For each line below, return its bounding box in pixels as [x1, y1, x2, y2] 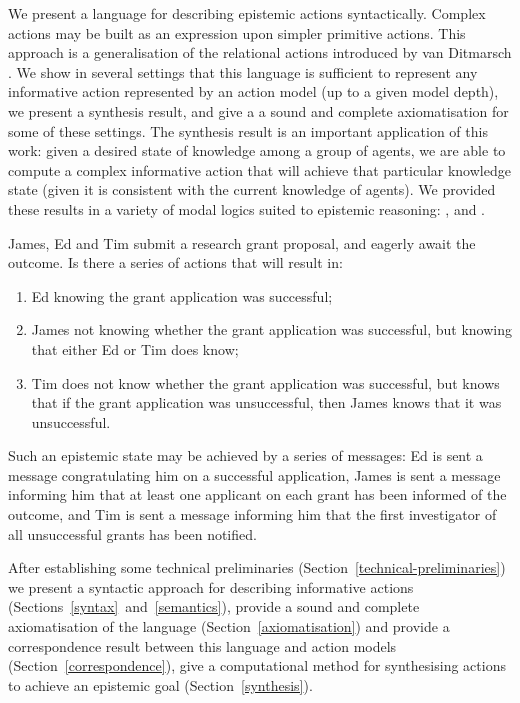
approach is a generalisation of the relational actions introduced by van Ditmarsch [8, 42, 512, 63]
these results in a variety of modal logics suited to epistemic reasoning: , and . [8, 198, 486, 219]
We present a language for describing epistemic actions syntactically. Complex [8, 3, 486, 23]
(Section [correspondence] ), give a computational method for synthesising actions [8, 655, 506, 676]
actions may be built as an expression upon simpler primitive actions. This [8, 22, 466, 43]
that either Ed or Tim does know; [31, 338, 239, 359]
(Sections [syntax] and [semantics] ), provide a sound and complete [8, 596, 420, 617]
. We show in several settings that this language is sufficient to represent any [8, 61, 478, 82]
